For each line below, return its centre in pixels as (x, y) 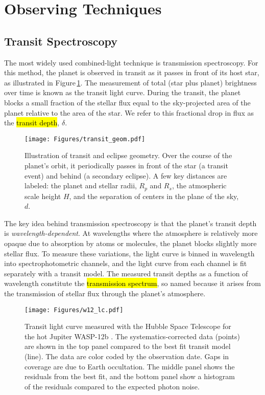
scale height (43, 196)
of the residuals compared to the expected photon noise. (112, 386)
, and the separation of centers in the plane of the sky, (154, 196)
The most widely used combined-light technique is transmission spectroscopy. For (131, 62)
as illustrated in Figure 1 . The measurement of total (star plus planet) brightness (130, 82)
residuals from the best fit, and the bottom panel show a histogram (130, 376)
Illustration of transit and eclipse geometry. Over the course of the (128, 155)
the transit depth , (32, 123)
